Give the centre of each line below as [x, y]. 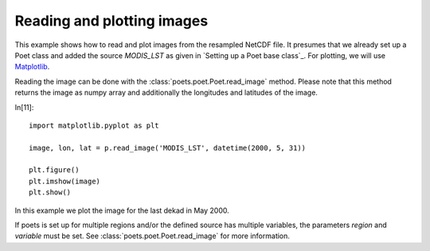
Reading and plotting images [111, 21]
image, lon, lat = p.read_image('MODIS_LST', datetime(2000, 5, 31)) [168, 148]
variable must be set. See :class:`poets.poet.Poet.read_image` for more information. [152, 236]
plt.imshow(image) [65, 181]
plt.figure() [54, 170]
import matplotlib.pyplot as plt [94, 125]
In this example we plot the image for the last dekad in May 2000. [122, 210]
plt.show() [50, 192]
